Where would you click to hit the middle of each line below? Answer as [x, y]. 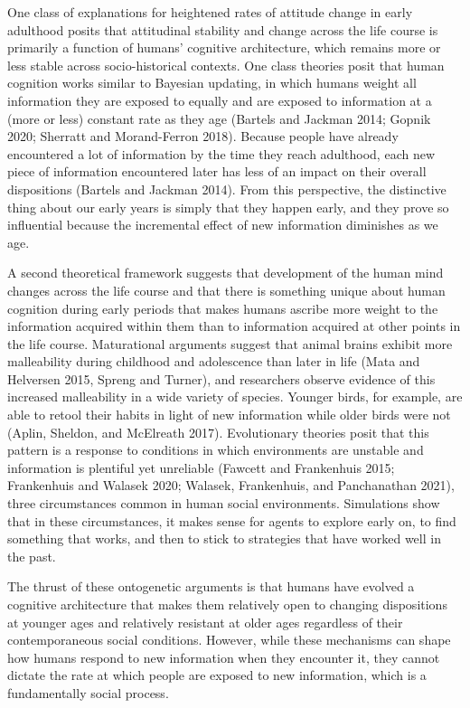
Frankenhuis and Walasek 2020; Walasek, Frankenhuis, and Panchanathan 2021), [231, 485]
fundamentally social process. [88, 692]
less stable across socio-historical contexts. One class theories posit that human [226, 65]
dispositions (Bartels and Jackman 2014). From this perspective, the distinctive [227, 189]
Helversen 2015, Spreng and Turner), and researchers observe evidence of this [221, 378]
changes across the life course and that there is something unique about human [226, 290]
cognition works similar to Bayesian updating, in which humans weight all [212, 83]
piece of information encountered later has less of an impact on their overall [217, 171]
